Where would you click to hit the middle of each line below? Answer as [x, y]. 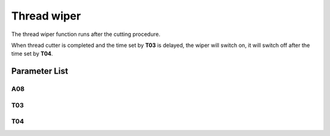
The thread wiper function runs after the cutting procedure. [86, 34]
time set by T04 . [32, 54]
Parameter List [40, 71]
